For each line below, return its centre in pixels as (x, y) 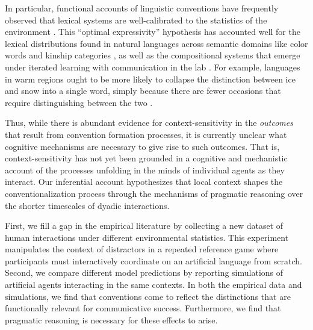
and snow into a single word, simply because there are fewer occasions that (143, 91)
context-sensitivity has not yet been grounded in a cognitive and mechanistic (146, 158)
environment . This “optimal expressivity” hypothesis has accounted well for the (153, 32)
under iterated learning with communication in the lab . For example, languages (153, 67)
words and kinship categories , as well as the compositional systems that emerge (153, 55)
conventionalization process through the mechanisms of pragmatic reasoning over (154, 193)
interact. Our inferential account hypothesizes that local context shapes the (144, 182)
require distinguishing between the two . (79, 102)
